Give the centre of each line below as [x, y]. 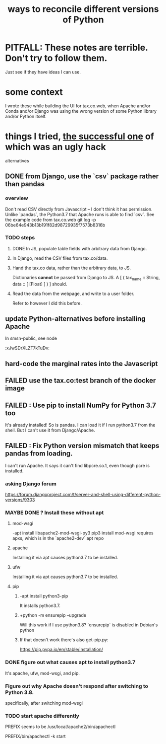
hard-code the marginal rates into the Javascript [82, 364]
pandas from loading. [39, 454]
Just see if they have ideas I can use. [43, 72]
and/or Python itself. [26, 116]
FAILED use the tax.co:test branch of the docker [81, 381]
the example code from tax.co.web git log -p [51, 220]
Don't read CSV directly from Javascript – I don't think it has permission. [79, 209]
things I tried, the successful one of [80, 136]
